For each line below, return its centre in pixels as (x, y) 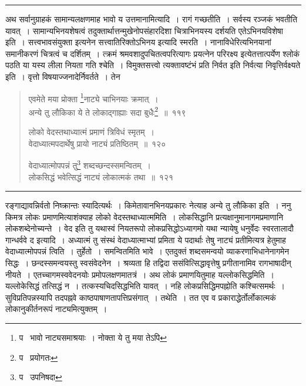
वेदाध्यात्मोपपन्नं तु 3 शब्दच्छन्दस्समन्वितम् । (90, 164)
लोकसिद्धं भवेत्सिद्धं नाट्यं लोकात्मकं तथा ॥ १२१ (101, 177)
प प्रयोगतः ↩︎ (38, 357)
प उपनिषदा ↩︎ (41, 377)
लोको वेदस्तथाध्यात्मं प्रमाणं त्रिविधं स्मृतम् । (91, 132)
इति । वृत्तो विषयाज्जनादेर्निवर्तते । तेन (63, 76)
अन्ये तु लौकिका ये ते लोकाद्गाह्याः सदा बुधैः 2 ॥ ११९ (107, 111)
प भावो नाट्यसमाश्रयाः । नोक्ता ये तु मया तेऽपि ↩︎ (93, 338)
